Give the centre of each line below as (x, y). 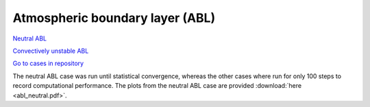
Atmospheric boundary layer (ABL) (114, 18)
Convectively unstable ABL (51, 51)
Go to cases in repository (48, 63)
